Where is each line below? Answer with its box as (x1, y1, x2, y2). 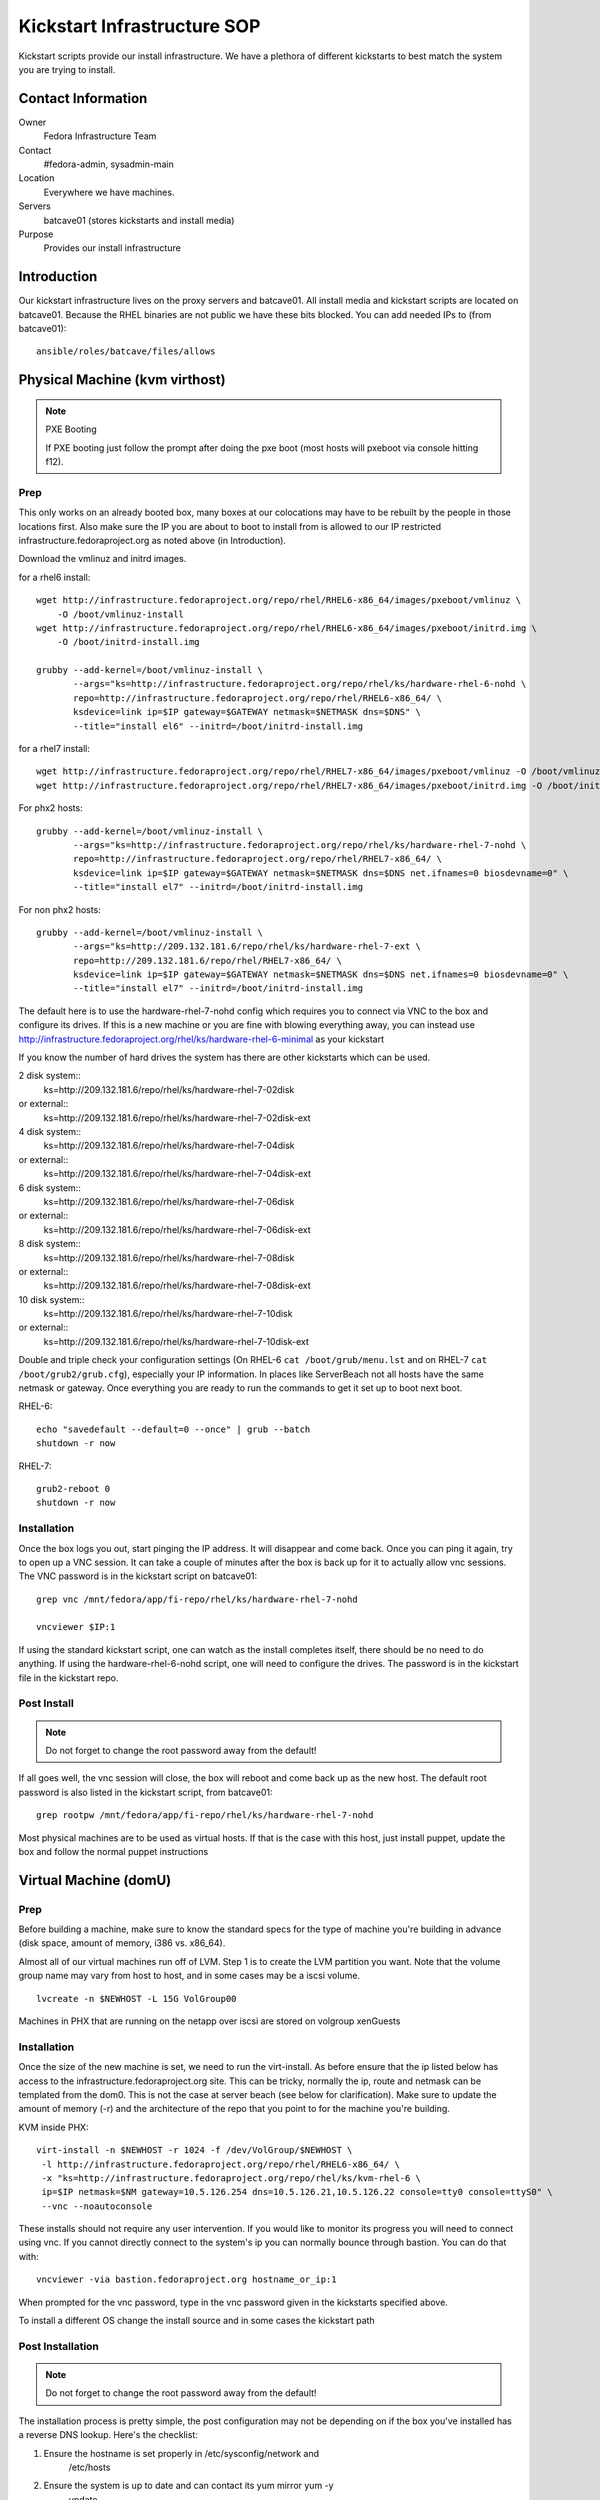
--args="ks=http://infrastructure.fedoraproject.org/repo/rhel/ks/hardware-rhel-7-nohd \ (73, 839, 527, 850)
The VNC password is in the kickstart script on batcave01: (18, 1570, 258, 1582)
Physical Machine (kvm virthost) (18, 371, 226, 389)
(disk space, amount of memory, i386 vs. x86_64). (18, 1937, 226, 1949)
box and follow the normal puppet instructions (18, 1845, 209, 1857)
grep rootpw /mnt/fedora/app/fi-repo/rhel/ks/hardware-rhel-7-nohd (36, 1810, 374, 1821)
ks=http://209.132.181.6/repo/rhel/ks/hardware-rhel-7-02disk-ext (43, 1111, 311, 1124)
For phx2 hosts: (18, 802, 84, 814)
